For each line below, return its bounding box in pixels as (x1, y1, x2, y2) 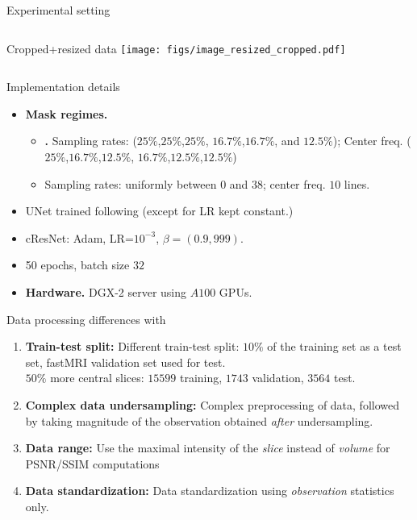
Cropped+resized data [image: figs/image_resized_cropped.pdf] (6, 40, 346, 56)
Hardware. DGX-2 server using (25, 284, 187, 300)
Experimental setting (6, 2, 111, 18)
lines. (344, 175, 370, 192)
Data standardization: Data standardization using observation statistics (25, 482, 394, 499)
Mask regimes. (25, 105, 108, 122)
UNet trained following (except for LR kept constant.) (25, 202, 294, 219)
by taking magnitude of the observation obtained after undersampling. (25, 412, 373, 429)
